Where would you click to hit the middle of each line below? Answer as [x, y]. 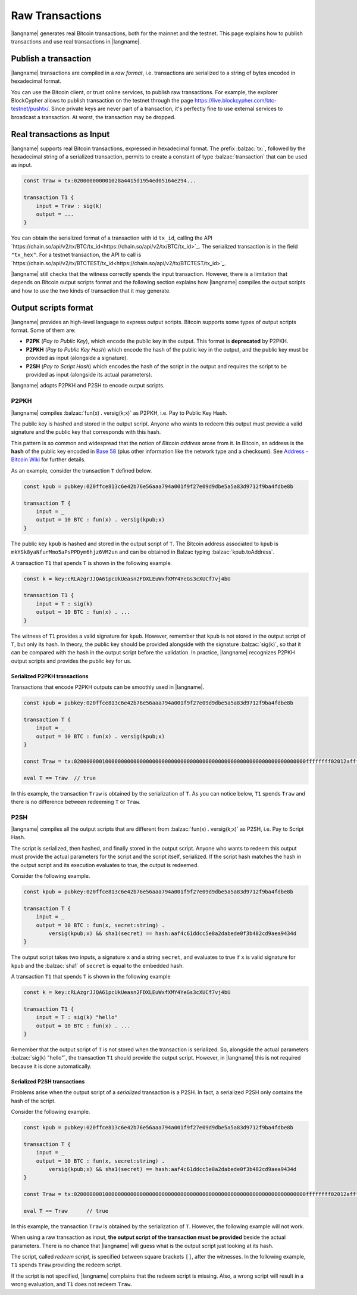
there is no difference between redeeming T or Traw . [76, 802]
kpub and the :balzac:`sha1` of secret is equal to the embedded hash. [98, 965]
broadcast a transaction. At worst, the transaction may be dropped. [93, 117]
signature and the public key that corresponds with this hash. [86, 432]
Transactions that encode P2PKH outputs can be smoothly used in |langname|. [108, 687]
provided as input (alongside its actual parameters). [89, 375]
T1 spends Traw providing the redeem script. [66, 1265]
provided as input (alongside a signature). [77, 358]
